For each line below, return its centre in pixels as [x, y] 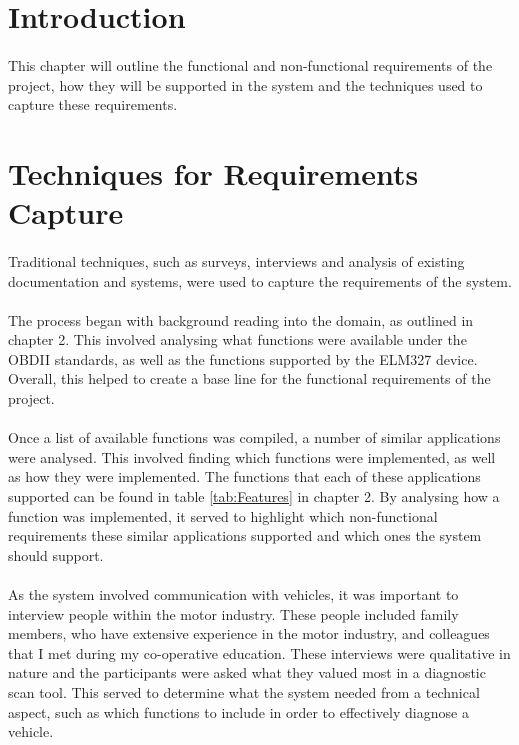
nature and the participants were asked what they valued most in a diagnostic [247, 672]
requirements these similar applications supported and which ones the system [245, 535]
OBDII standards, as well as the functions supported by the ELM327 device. [243, 358]
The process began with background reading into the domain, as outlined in [241, 319]
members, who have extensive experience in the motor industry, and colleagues [249, 633]
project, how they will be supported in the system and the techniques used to [245, 84]
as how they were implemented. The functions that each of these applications [244, 476]
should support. [56, 554]
